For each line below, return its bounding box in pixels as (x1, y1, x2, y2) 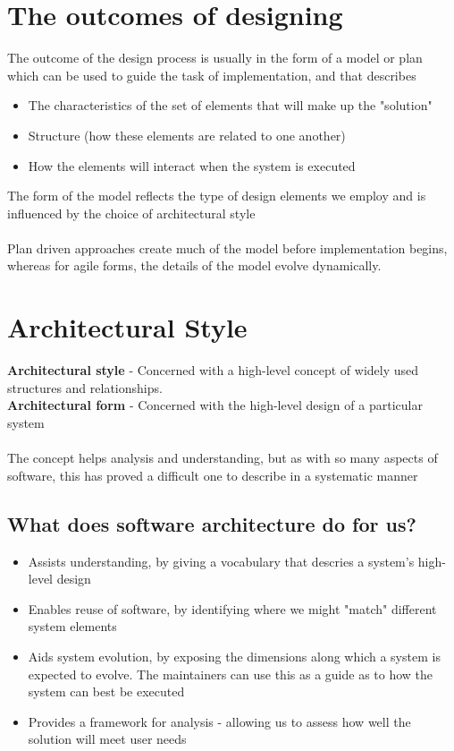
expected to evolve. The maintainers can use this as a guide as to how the (28, 664, 433, 683)
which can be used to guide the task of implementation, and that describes (7, 65, 416, 84)
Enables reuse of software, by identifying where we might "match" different (28, 599, 437, 618)
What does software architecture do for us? (7, 509, 416, 537)
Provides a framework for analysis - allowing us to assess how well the (28, 712, 411, 730)
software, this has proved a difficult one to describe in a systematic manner (7, 465, 418, 484)
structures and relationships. (7, 378, 163, 397)
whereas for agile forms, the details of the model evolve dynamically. (7, 256, 382, 275)
